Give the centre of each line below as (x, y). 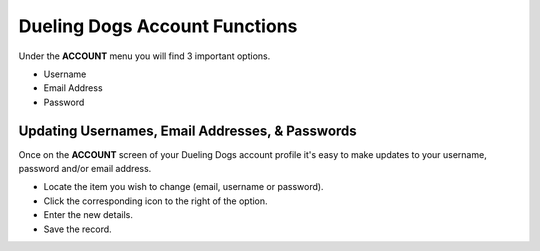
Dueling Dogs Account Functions (158, 26)
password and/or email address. (85, 169)
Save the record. (77, 229)
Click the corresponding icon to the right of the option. (156, 201)
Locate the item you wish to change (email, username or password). (183, 187)
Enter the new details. (88, 215)
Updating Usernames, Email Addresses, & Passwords (187, 130)
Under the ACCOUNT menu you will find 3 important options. (144, 56)
